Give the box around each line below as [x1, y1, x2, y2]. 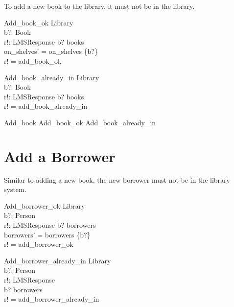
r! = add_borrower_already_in [4, 294, 99, 304]
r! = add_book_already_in [4, 101, 88, 111]
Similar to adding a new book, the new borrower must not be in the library [4, 174, 230, 185]
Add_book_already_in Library [4, 72, 99, 82]
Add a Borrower [4, 146, 116, 166]
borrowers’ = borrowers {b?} [4, 229, 91, 239]
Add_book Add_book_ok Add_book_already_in [4, 117, 156, 127]
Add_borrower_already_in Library [4, 255, 111, 265]
